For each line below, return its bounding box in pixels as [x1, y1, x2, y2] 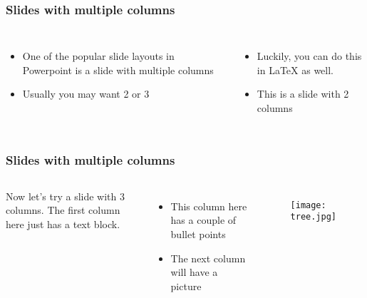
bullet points [170, 227, 226, 241]
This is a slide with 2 [257, 86, 349, 101]
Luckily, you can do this [257, 48, 362, 63]
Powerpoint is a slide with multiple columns [22, 62, 214, 77]
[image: [290, 200, 326, 210]
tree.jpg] [290, 212, 337, 222]
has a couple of [170, 212, 237, 227]
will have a [170, 264, 218, 279]
